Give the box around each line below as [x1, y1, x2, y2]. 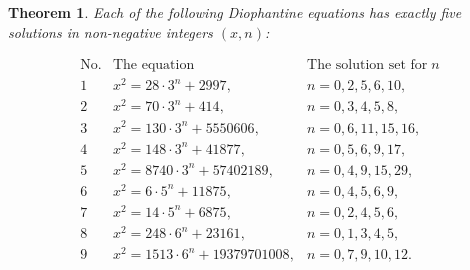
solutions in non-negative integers [8, 21, 213, 42]
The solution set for [307, 58, 428, 73]
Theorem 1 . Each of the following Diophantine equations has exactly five [8, 2, 462, 22]
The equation [112, 58, 195, 73]
